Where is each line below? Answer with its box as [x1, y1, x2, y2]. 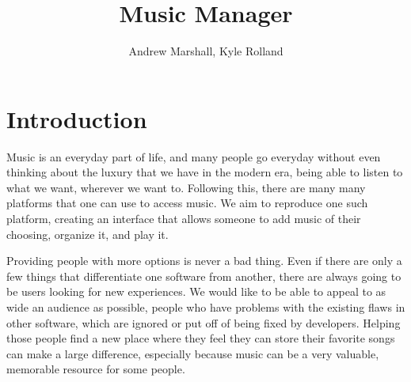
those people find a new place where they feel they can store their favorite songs [6, 330, 395, 346]
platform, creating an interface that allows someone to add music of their [6, 210, 361, 227]
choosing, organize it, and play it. [6, 225, 169, 242]
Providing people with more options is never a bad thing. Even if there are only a [6, 252, 402, 269]
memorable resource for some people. [6, 361, 185, 377]
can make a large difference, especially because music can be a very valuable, [6, 345, 379, 361]
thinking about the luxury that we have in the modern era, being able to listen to [6, 164, 403, 180]
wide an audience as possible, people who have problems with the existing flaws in [6, 299, 405, 315]
